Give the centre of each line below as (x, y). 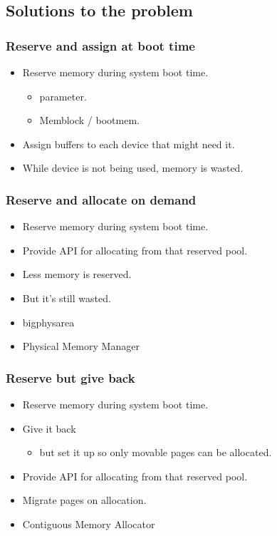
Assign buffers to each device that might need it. (129, 144)
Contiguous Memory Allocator (89, 524)
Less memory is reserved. (77, 274)
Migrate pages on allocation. (84, 500)
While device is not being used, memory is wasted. (133, 168)
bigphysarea (48, 322)
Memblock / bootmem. (89, 120)
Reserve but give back (70, 377)
